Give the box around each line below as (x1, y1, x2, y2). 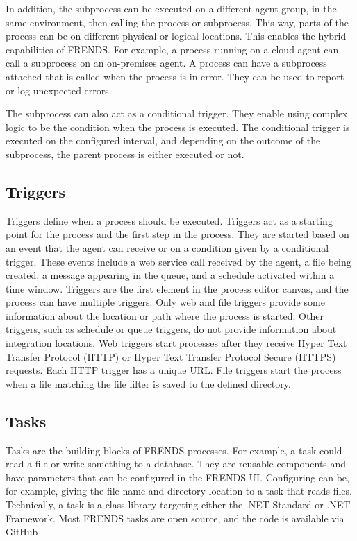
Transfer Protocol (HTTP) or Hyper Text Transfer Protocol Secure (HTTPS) (6, 349, 336, 363)
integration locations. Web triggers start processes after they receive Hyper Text (6, 336, 347, 350)
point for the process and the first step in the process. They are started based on (6, 227, 349, 241)
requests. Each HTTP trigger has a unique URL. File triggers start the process (6, 363, 342, 377)
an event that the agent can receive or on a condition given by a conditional (6, 240, 329, 255)
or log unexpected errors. (6, 83, 112, 97)
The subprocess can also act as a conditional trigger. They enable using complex (6, 106, 348, 121)
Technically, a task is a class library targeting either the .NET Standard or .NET (6, 497, 351, 512)
